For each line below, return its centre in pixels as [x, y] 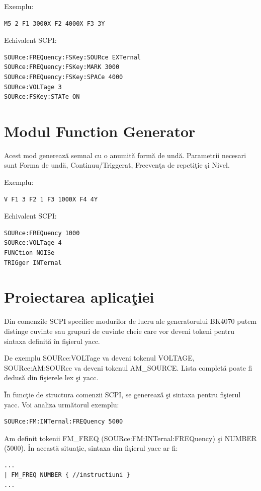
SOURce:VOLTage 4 [33, 243]
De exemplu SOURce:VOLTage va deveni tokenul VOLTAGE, [99, 358]
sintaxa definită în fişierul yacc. [52, 341]
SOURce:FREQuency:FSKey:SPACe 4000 [64, 77]
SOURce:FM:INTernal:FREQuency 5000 [64, 422]
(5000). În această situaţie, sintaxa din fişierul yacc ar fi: [91, 448]
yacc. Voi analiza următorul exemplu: [62, 404]
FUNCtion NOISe [29, 253]
